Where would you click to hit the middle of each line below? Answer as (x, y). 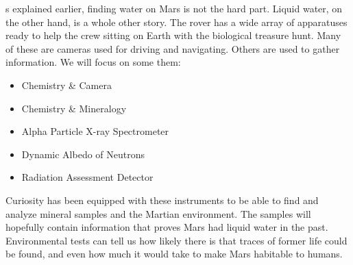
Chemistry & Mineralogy (74, 108)
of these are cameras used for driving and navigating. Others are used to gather (173, 48)
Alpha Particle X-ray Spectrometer (95, 131)
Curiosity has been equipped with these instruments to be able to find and (162, 200)
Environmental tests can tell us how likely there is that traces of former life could (176, 240)
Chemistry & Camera (66, 85)
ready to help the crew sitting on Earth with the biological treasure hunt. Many (173, 35)
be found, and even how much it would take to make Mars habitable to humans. (174, 254)
